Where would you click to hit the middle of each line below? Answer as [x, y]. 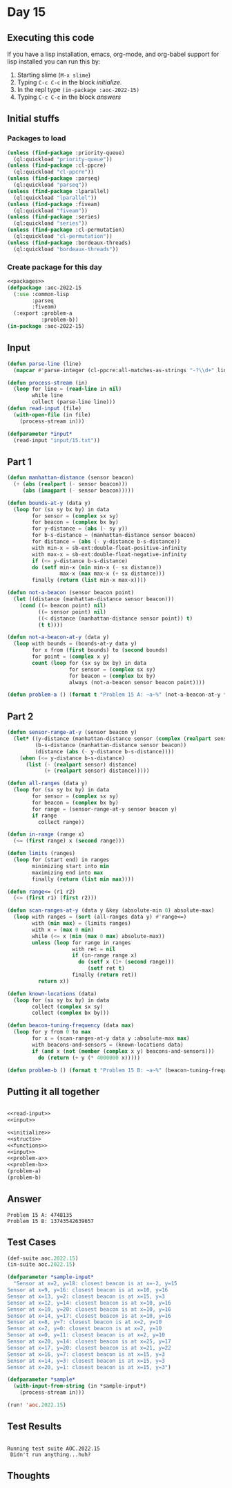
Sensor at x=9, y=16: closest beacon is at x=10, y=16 [88, 1290]
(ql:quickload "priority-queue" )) [63, 159]
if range [45, 816]
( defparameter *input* [40, 434]
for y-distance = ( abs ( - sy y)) [80, 529]
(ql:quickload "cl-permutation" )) [63, 237]
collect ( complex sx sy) [68, 1007]
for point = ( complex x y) [71, 657]
